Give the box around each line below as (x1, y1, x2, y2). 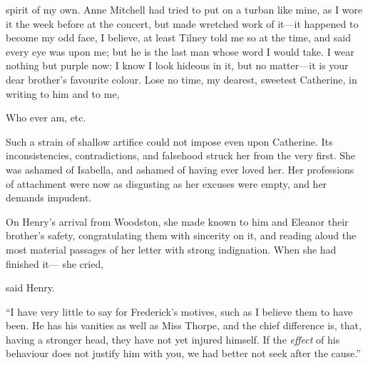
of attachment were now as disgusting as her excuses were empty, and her (6, 176, 327, 191)
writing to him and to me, (6, 86, 120, 101)
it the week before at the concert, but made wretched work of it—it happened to (6, 16, 359, 31)
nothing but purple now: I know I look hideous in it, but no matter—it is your (6, 58, 349, 73)
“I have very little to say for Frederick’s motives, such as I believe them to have (6, 304, 353, 319)
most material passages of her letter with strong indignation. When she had (6, 241, 337, 256)
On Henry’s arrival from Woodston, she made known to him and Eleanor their (6, 214, 349, 229)
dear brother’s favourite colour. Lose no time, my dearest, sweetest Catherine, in (6, 71, 357, 86)
